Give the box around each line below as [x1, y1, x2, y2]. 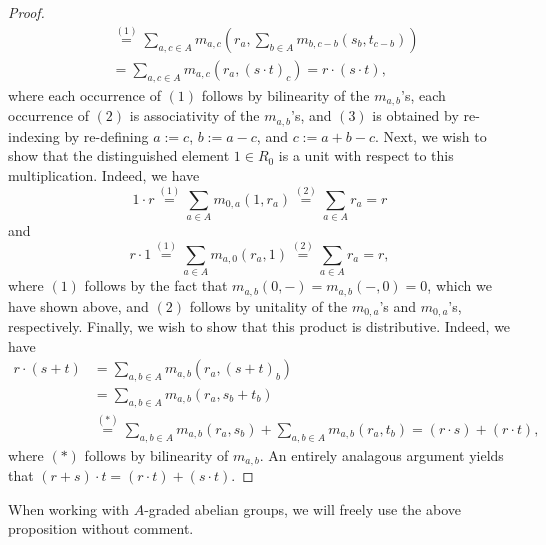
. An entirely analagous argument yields [259, 444, 504, 465]
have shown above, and [8, 295, 149, 316]
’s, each [401, 84, 446, 105]
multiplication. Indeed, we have [8, 164, 200, 185]
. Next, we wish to [375, 125, 487, 146]
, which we [427, 275, 492, 296]
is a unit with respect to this [278, 145, 454, 166]
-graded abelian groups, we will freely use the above [144, 498, 461, 519]
